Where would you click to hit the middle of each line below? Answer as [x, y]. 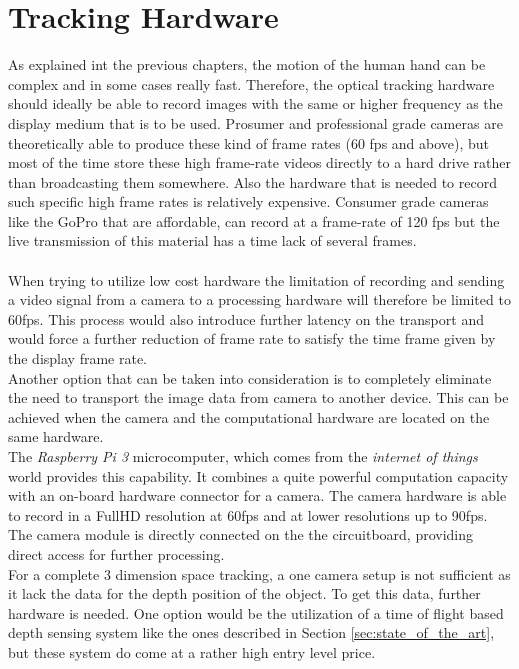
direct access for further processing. [116, 553]
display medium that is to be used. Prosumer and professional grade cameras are [255, 122]
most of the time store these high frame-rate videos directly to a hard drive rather [260, 162]
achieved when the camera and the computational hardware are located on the [249, 416]
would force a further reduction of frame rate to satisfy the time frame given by [252, 338]
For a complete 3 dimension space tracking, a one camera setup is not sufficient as [259, 573]
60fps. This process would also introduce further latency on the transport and [246, 318]
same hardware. [56, 436]
